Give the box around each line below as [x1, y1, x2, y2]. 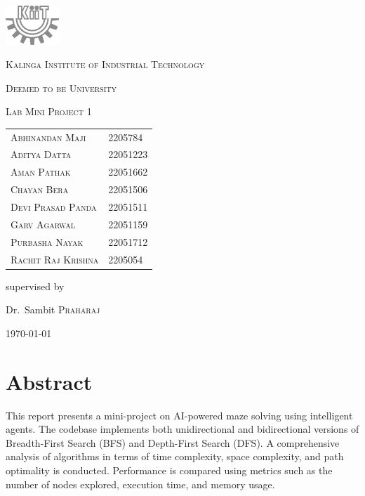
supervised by [6, 278, 65, 293]
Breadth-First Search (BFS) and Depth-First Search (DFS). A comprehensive [6, 435, 340, 450]
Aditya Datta [11, 147, 72, 162]
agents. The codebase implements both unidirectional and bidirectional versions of [6, 422, 359, 436]
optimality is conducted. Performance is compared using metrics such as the [6, 462, 333, 477]
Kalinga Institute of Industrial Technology [6, 57, 205, 72]
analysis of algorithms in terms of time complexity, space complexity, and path [6, 449, 344, 464]
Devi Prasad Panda [11, 200, 97, 214]
